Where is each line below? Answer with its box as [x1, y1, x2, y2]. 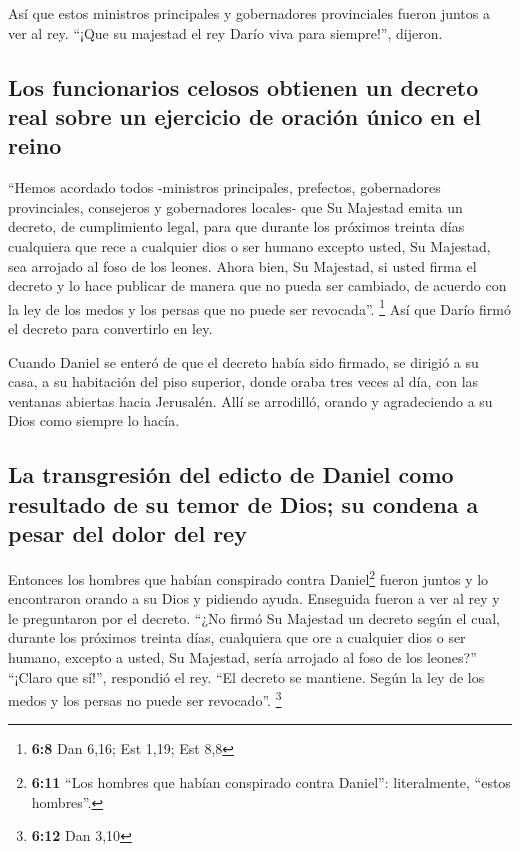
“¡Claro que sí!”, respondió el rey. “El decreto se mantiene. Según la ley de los [8, 666, 485, 687]
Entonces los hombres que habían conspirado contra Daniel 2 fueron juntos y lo [8, 565, 489, 589]
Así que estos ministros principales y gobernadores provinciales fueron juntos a [8, 3, 490, 23]
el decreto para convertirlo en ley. [8, 317, 213, 338]
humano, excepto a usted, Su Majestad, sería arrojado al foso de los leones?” [8, 646, 477, 667]
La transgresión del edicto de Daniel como [8, 459, 454, 490]
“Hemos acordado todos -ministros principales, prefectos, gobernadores [8, 177, 441, 198]
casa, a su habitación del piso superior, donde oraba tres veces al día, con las [8, 371, 479, 392]
